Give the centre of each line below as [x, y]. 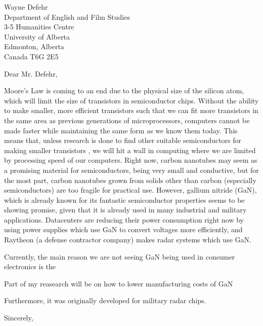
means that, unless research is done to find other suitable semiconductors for [123, 140]
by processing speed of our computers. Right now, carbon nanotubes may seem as [131, 160]
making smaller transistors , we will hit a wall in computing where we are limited [130, 150]
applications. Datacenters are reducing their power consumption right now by [124, 219]
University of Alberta [37, 36]
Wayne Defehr [26, 7]
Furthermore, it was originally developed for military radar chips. [105, 300]
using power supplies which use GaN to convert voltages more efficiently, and [123, 229]
